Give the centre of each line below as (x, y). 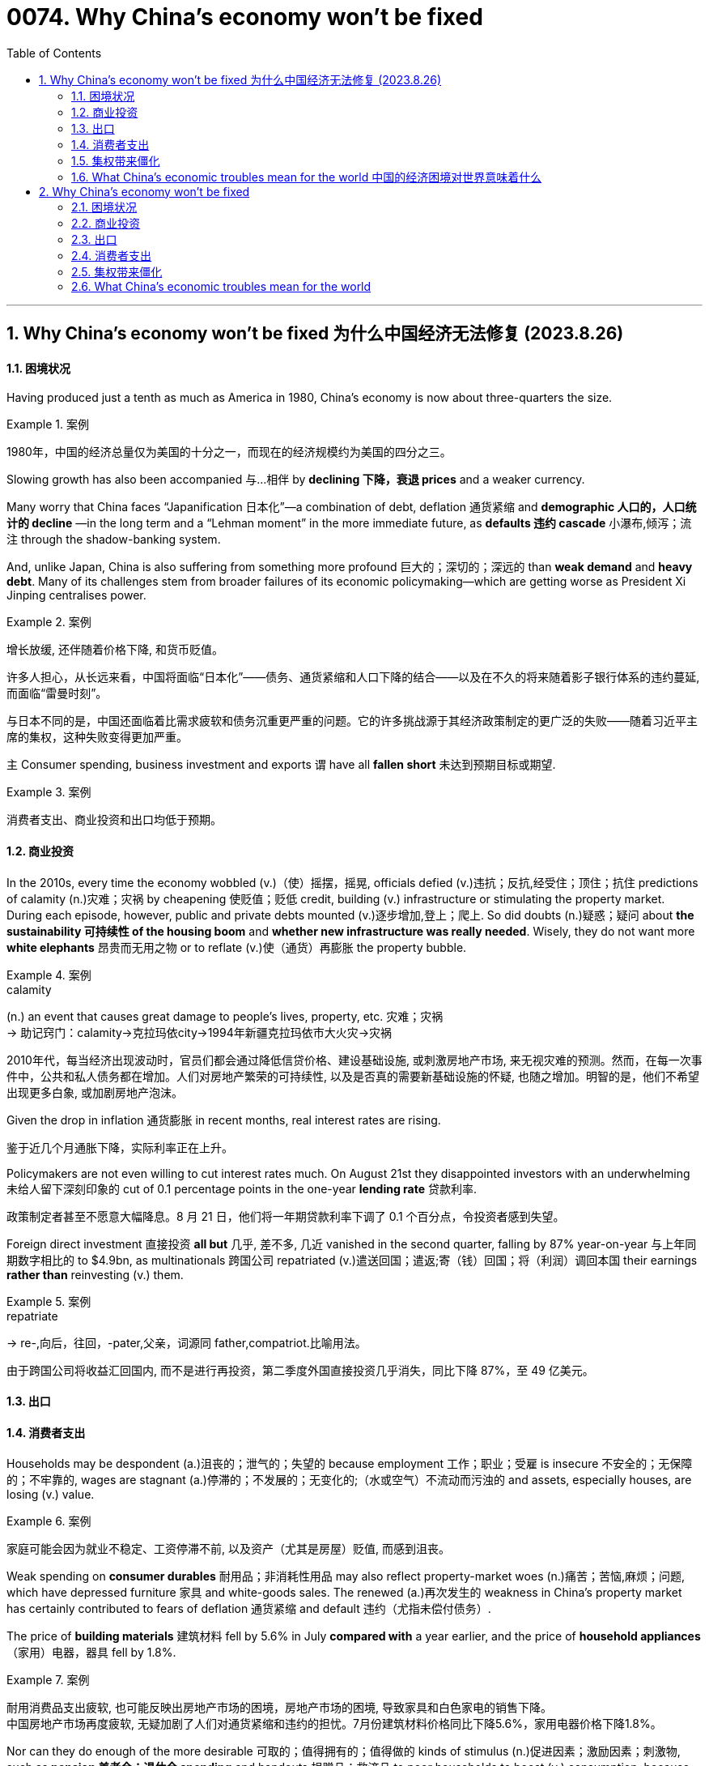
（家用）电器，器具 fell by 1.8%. (91, 1653)
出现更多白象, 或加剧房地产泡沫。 (95, 1092)
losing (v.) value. (51, 1495)
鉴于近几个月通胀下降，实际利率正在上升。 (120, 1147)
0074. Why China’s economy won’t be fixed (245, 17)
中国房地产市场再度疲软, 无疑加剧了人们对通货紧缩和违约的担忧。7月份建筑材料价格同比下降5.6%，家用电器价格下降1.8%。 (334, 1724)
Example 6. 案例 (49, 1521)
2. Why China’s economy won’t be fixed (144, 191)
